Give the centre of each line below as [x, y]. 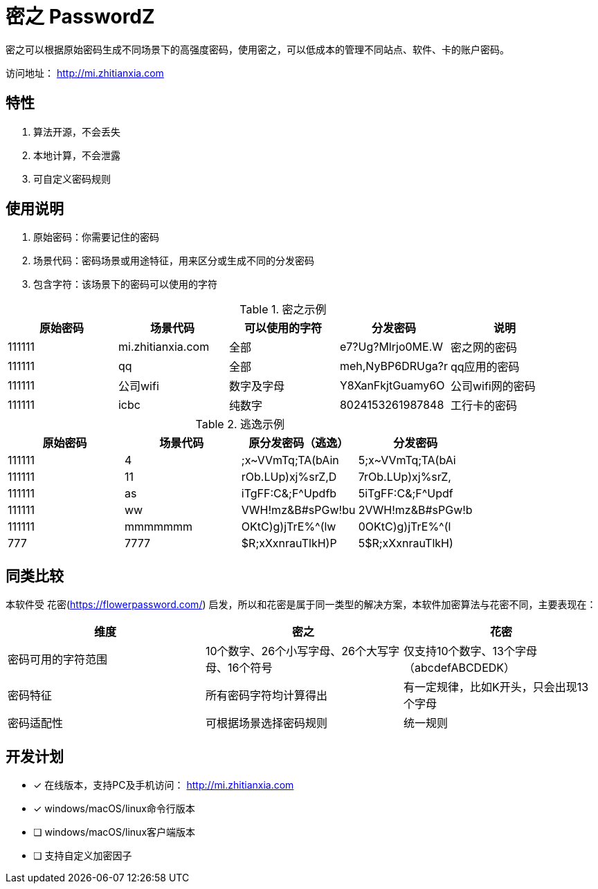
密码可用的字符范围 [58, 660]
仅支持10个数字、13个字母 [470, 651]
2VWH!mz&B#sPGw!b [415, 510]
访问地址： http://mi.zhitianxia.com [85, 73]
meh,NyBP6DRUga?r [393, 366]
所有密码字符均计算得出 [266, 696]
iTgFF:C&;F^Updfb [289, 494]
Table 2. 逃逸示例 [240, 424]
